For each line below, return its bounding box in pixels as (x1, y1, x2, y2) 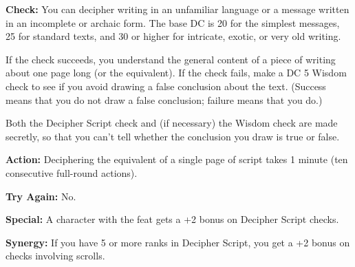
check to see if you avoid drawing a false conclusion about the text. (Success (6, 78, 326, 93)
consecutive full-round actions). (6, 165, 138, 180)
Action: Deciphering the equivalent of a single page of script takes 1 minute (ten (6, 152, 348, 167)
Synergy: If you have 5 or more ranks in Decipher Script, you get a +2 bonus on (6, 235, 350, 249)
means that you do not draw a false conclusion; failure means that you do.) (6, 92, 323, 107)
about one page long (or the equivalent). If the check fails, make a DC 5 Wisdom (6, 65, 347, 80)
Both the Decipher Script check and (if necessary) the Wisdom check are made (6, 116, 338, 130)
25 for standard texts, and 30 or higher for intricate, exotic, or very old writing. (6, 29, 341, 43)
